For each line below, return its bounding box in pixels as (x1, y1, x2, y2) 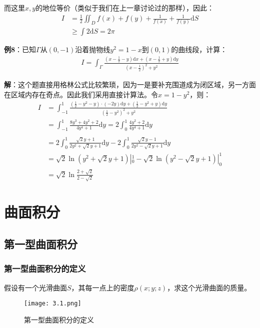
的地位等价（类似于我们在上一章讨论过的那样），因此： (35, 3, 214, 13)
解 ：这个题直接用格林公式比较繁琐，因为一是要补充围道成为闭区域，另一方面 (4, 79, 256, 90)
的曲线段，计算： (171, 44, 227, 55)
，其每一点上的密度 (71, 282, 134, 292)
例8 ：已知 (4, 44, 36, 55)
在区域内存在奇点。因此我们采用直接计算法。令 (4, 89, 158, 99)
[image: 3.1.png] (24, 300, 81, 307)
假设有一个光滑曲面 (4, 282, 67, 292)
